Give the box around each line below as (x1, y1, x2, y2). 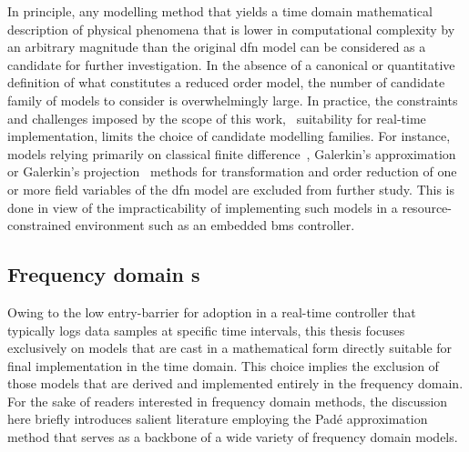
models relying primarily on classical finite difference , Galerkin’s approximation (7, 144, 456, 163)
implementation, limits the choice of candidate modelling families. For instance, (7, 126, 451, 146)
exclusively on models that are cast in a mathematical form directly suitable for (7, 338, 453, 357)
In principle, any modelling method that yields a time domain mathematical (7, 2, 433, 20)
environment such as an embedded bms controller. (75, 216, 355, 235)
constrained (7, 216, 72, 235)
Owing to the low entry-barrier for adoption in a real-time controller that (7, 302, 416, 321)
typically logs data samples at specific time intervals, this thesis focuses (7, 320, 405, 339)
